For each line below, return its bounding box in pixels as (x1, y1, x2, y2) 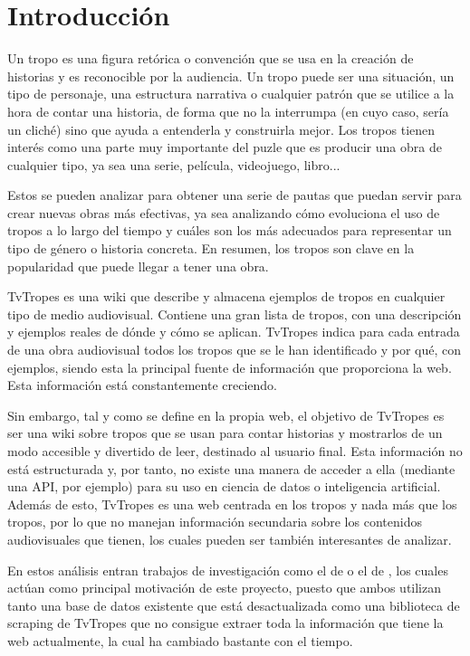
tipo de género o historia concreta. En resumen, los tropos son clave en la (7, 239, 415, 258)
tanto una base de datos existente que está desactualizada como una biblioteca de (7, 595, 460, 614)
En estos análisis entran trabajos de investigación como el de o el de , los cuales (7, 560, 448, 579)
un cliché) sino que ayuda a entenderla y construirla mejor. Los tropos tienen (7, 119, 436, 138)
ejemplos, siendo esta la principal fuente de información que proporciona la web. (7, 357, 452, 376)
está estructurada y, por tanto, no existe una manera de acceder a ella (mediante (7, 459, 456, 478)
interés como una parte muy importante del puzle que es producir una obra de (7, 138, 442, 157)
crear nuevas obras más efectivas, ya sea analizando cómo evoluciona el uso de (7, 203, 440, 222)
